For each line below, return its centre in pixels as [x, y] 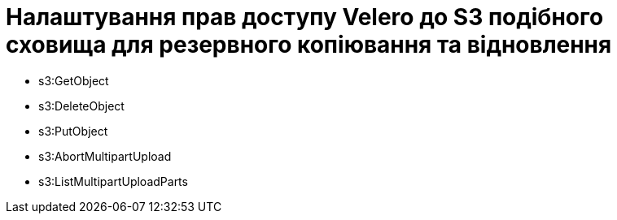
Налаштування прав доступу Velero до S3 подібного [305, 17]
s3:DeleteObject [81, 106]
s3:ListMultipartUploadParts [113, 181]
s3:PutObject [73, 131]
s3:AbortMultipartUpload [105, 156]
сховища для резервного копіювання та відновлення [309, 45]
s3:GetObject [74, 80]
